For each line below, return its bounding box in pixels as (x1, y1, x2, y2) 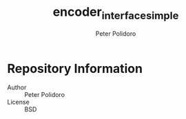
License (7, 98, 30, 107)
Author (7, 83, 27, 91)
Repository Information (7, 61, 143, 76)
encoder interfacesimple (52, 4, 179, 22)
